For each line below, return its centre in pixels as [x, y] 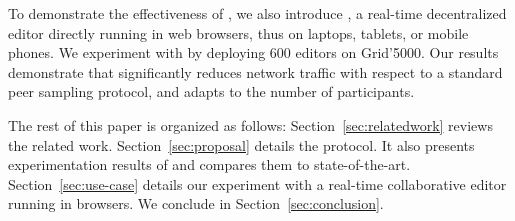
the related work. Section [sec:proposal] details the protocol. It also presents [241, 144]
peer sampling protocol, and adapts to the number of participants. [211, 91]
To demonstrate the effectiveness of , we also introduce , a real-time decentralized [257, 13]
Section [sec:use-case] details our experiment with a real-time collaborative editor [257, 183]
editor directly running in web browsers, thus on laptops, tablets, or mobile [238, 32]
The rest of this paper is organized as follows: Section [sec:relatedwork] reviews [250, 124]
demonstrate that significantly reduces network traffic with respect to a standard [255, 71]
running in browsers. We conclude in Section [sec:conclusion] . [196, 203]
